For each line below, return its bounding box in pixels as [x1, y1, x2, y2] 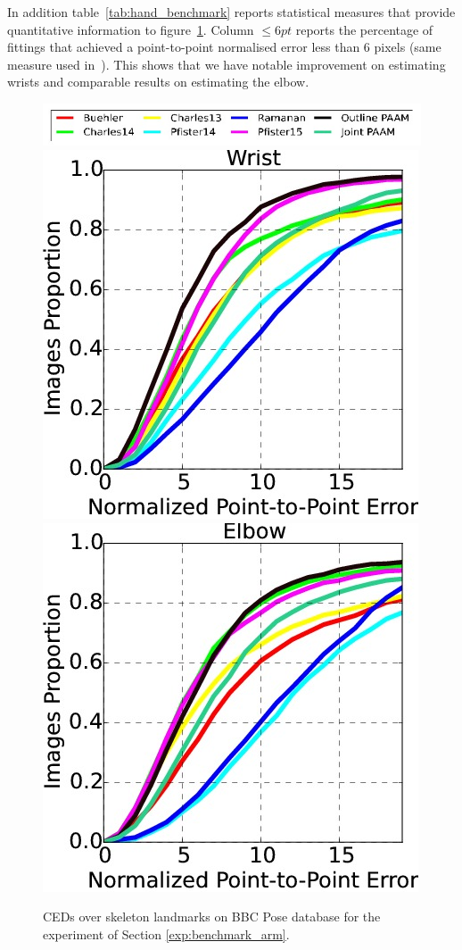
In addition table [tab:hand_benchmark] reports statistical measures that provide [7, 3, 456, 21]
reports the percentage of [295, 20, 433, 38]
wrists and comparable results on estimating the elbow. [7, 72, 309, 91]
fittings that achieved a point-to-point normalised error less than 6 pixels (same [7, 37, 441, 56]
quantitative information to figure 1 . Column [7, 20, 254, 38]
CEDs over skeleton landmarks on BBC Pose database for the [43, 907, 381, 926]
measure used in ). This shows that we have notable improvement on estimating [7, 54, 446, 73]
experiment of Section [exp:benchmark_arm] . [43, 924, 290, 943]
